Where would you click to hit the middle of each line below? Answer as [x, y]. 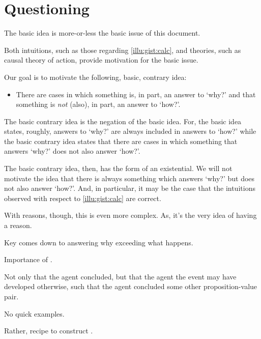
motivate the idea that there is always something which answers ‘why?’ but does [129, 178]
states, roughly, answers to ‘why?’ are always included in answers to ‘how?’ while [130, 131]
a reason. [18, 225]
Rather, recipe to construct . [49, 331]
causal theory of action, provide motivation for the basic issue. [101, 60]
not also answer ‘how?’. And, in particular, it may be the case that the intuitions [130, 188]
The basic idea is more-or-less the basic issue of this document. [102, 33]
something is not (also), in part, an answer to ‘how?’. [98, 104]
